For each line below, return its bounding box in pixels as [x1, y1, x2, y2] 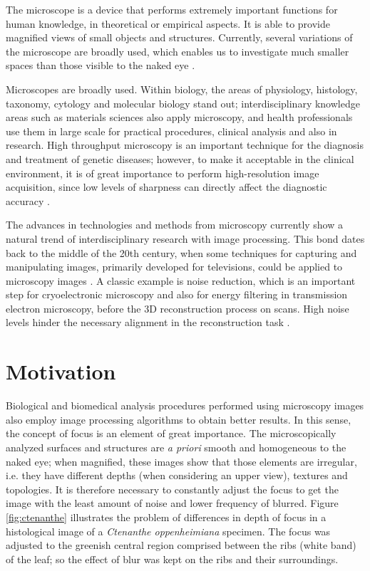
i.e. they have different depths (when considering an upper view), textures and [6, 468, 348, 483]
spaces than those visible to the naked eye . [6, 58, 195, 73]
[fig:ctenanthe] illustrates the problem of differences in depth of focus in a [6, 509, 327, 524]
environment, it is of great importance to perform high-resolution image [6, 165, 319, 180]
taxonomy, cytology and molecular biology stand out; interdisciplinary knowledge [6, 95, 360, 110]
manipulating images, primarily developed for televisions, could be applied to [6, 259, 343, 274]
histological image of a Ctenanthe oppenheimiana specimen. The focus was [6, 523, 331, 538]
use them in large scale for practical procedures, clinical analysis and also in [6, 123, 337, 138]
